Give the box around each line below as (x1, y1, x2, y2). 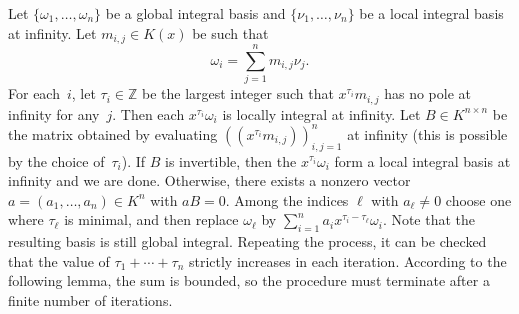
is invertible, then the (165, 150, 297, 171)
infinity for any (8, 103, 100, 124)
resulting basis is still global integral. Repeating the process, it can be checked (8, 231, 487, 252)
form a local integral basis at (334, 150, 511, 171)
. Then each (112, 103, 185, 124)
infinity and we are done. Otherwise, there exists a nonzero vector (8, 170, 411, 191)
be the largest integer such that (141, 83, 334, 104)
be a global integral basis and (105, 3, 286, 23)
